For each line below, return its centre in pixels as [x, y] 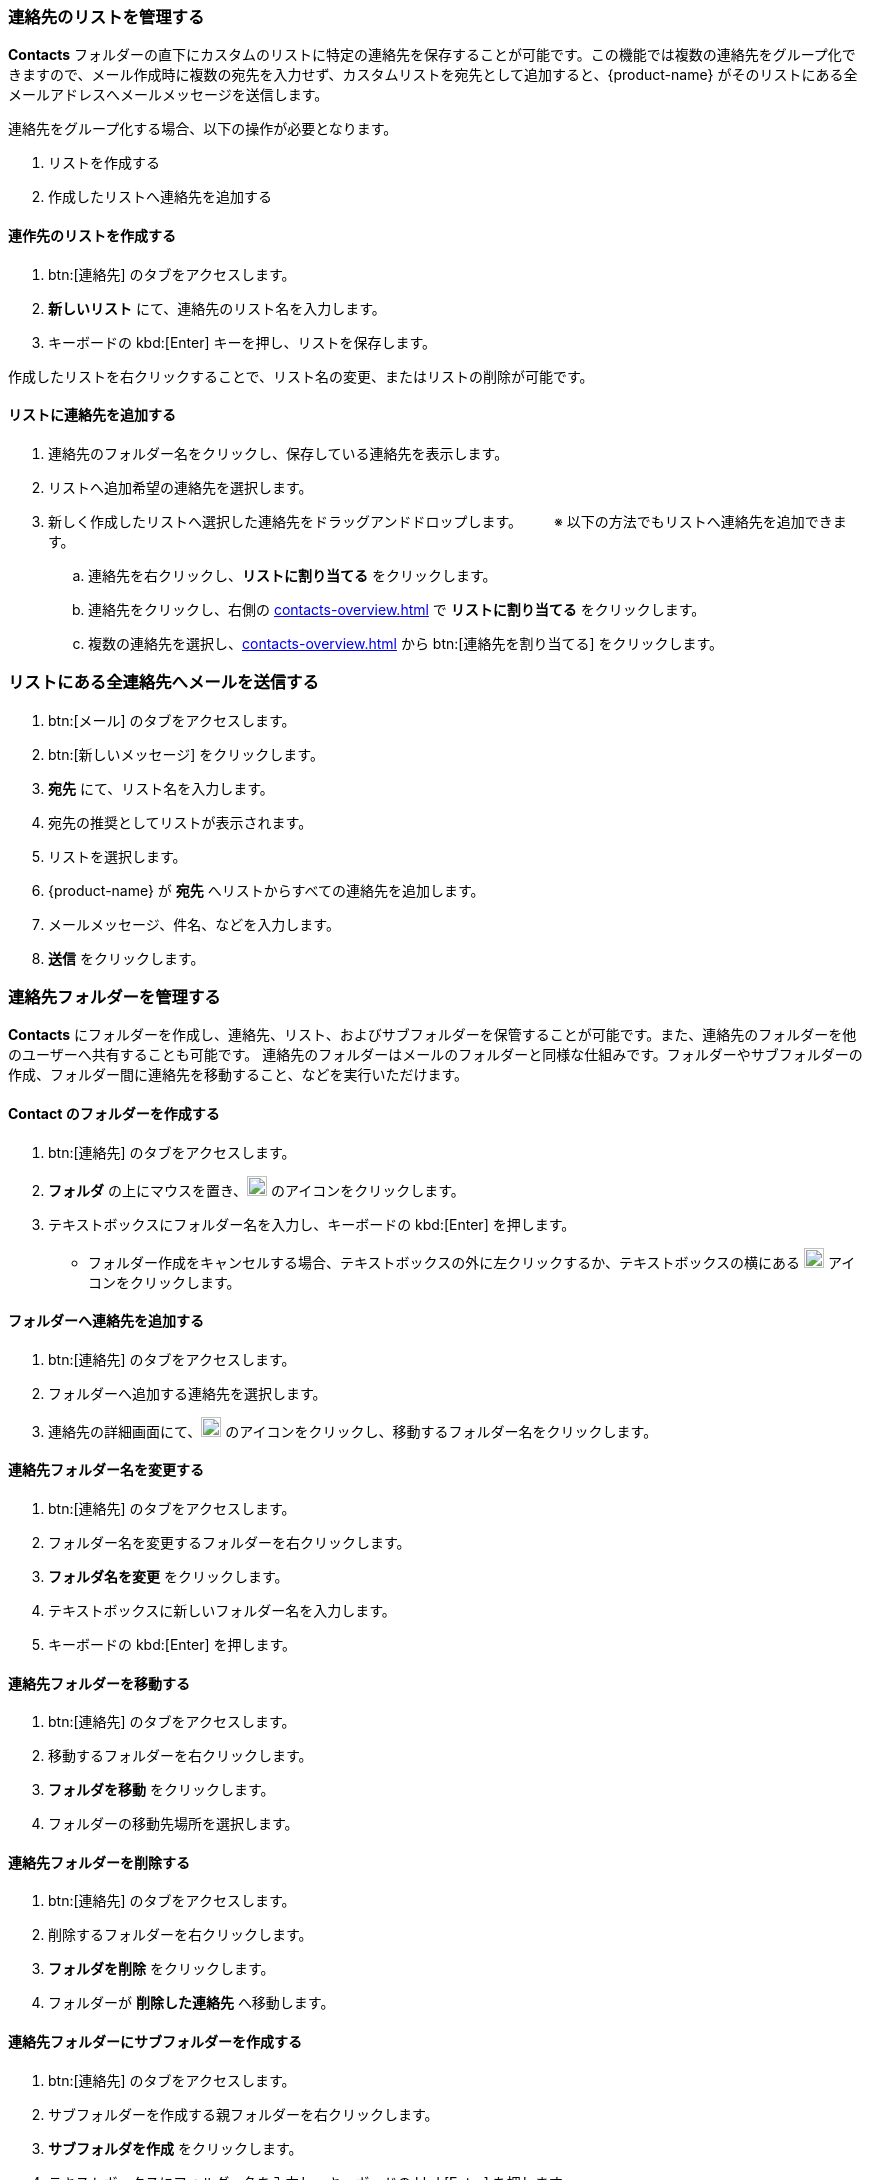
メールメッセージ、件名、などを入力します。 [194, 924]
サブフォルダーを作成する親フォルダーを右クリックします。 [243, 2114]
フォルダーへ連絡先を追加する [106, 1321]
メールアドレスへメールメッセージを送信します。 [168, 95]
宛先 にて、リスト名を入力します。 [161, 788]
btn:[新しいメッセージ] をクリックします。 [186, 754]
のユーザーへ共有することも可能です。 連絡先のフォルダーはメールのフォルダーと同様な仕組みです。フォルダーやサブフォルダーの [435, 1055]
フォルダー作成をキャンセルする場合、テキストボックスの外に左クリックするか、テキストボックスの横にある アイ [472, 1262]
